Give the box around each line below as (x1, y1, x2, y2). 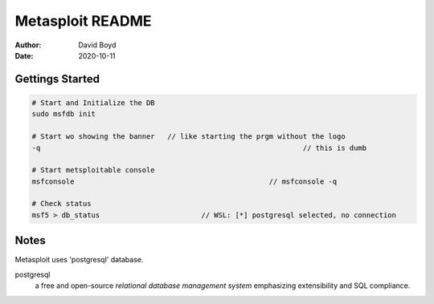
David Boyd (78, 40, 117, 50)
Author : (14, 40, 42, 50)
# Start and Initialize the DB (31, 98, 156, 107)
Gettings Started (14, 72, 100, 86)
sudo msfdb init (31, 109, 96, 119)
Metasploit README (14, 12, 152, 30)
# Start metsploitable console (31, 165, 156, 175)
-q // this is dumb (31, 143, 367, 152)
